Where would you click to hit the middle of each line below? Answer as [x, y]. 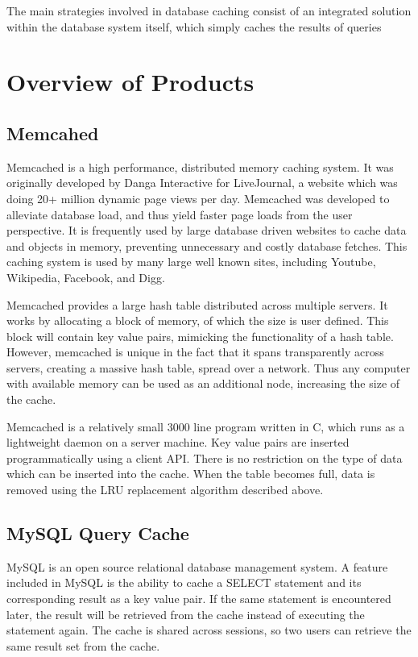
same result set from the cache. [83, 645]
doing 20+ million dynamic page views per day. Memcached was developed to [198, 198]
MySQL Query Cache [98, 533]
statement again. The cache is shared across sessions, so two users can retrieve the [209, 630]
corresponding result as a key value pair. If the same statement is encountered [199, 599]
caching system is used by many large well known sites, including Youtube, [191, 262]
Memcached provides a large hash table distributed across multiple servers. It [197, 304]
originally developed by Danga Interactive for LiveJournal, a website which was [202, 183]
